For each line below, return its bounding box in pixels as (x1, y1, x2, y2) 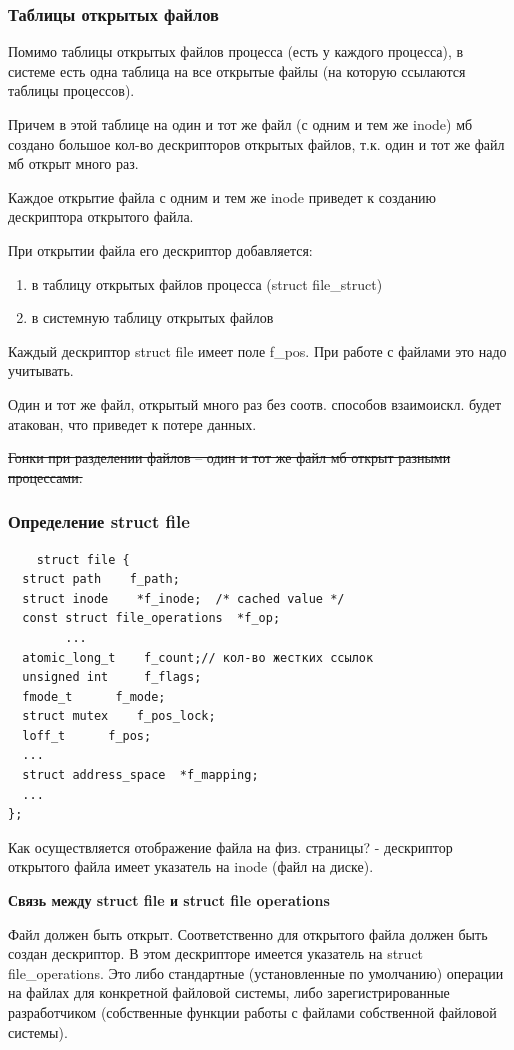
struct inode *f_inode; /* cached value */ (22, 591, 345, 606)
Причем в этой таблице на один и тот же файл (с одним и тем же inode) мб (8, 114, 473, 134)
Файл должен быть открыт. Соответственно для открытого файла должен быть (8, 923, 488, 944)
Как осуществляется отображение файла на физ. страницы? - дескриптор (8, 836, 453, 857)
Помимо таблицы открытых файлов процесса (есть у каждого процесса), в (8, 41, 464, 62)
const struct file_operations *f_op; (22, 611, 281, 626)
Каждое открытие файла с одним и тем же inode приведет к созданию (8, 186, 437, 207)
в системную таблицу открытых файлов (31, 307, 274, 328)
